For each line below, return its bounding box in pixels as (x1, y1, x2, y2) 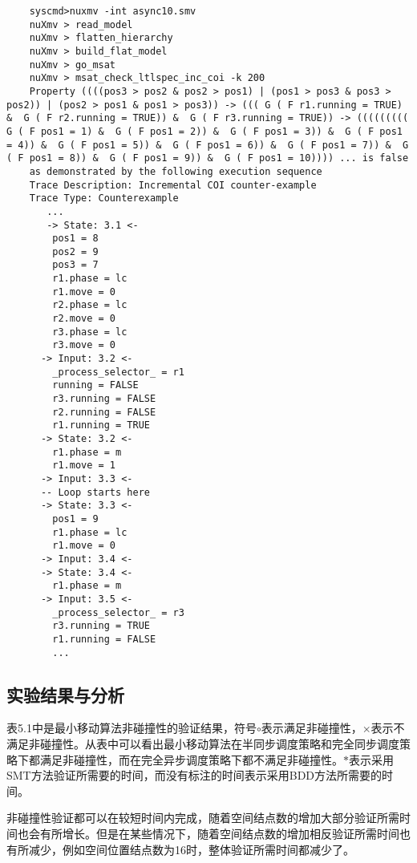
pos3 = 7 (52, 259, 99, 271)
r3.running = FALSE (52, 393, 156, 405)
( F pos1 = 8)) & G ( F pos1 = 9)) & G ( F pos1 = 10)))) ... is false (6, 152, 409, 164)
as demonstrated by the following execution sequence (29, 165, 322, 177)
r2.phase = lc (52, 299, 128, 311)
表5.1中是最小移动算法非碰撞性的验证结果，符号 (6, 719, 257, 736)
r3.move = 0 (52, 339, 116, 351)
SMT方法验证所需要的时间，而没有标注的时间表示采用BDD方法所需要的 (6, 767, 383, 784)
